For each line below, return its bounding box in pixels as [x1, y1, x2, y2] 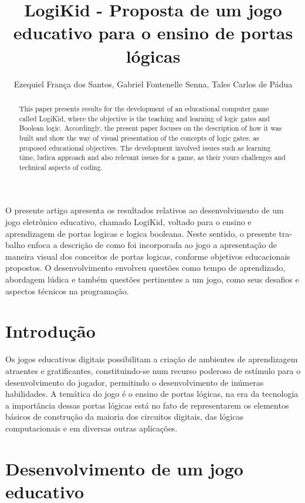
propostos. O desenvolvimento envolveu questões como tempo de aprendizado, [5, 261, 286, 274]
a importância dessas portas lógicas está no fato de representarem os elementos [5, 399, 289, 411]
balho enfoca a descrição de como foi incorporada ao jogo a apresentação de [5, 239, 277, 251]
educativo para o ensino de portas [13, 21, 293, 45]
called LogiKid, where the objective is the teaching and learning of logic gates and [19, 113, 270, 123]
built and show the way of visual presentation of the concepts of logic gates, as [19, 132, 259, 142]
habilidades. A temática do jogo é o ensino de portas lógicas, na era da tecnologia [5, 388, 299, 400]
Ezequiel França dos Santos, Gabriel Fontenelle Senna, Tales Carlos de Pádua [13, 77, 293, 90]
